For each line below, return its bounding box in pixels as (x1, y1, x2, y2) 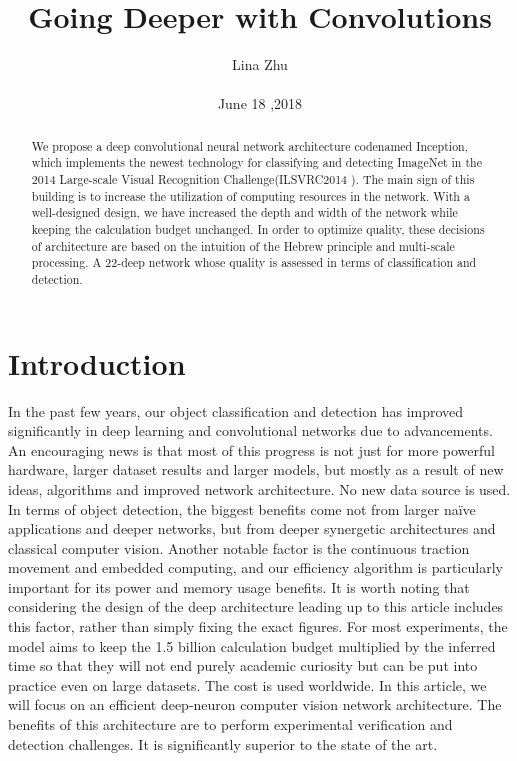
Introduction (8, 342, 186, 383)
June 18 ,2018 (217, 93, 303, 114)
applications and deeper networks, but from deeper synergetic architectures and (8, 518, 496, 539)
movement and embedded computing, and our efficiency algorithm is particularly (8, 557, 503, 578)
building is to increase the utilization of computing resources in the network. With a (31, 187, 470, 204)
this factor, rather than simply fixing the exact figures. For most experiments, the (8, 616, 508, 637)
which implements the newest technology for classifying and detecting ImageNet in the (31, 154, 482, 171)
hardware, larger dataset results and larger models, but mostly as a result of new (8, 459, 504, 480)
